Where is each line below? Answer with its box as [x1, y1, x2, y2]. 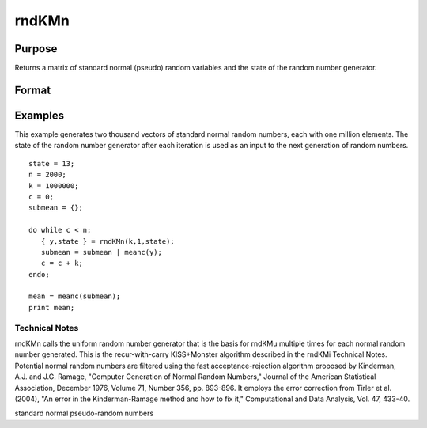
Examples [14, 108, 65, 122]
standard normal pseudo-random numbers [14, 408, 154, 419]
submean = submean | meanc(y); [40, 248, 162, 256]
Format [14, 83, 51, 97]
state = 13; [28, 159, 75, 168]
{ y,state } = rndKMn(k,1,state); [40, 237, 176, 245]
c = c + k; [40, 259, 83, 268]
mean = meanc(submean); [28, 292, 121, 301]
